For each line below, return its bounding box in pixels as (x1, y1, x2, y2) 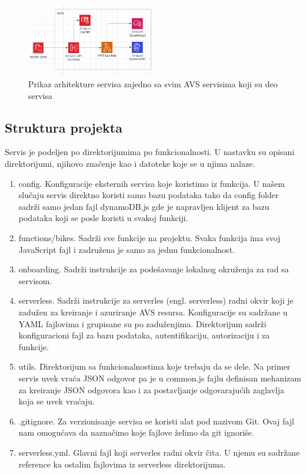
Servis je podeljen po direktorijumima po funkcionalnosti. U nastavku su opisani (5, 146, 295, 158)
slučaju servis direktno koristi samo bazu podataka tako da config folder (18, 189, 279, 201)
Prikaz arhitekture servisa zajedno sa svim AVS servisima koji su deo (28, 78, 278, 90)
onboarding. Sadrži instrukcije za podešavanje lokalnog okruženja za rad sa (18, 263, 289, 275)
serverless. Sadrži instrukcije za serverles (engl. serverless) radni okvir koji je (18, 294, 294, 307)
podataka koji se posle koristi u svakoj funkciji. (18, 212, 188, 224)
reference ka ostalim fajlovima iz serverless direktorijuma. (18, 457, 226, 470)
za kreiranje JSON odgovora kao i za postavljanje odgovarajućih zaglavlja (18, 383, 284, 396)
